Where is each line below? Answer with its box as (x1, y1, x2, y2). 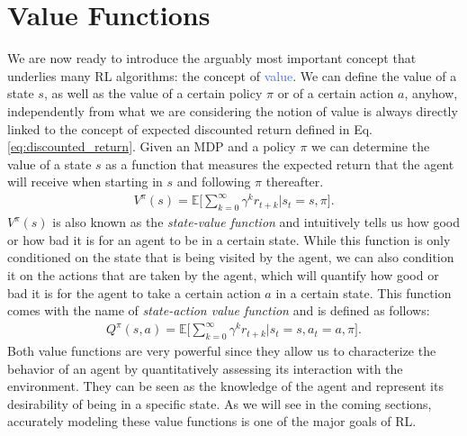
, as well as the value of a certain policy (43, 84, 263, 103)
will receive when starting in (7, 172, 163, 191)
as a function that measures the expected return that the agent (105, 154, 454, 173)
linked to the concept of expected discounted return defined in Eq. (7, 119, 373, 138)
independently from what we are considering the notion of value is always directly (7, 101, 458, 120)
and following (176, 172, 251, 191)
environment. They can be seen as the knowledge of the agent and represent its (7, 377, 444, 395)
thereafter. (265, 172, 324, 191)
